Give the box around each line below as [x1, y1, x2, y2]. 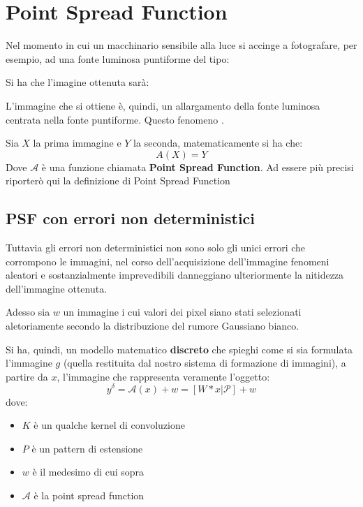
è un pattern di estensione [31, 441, 143, 455]
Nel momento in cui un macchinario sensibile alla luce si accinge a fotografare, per [6, 38, 357, 52]
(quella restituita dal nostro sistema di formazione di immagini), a [63, 355, 346, 370]
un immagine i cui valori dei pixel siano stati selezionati [63, 304, 302, 319]
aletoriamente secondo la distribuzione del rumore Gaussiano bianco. [6, 318, 299, 333]
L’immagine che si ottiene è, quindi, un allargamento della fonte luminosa [6, 98, 320, 112]
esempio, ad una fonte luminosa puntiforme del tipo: [6, 51, 230, 66]
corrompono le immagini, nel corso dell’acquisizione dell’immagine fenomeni [6, 253, 329, 268]
